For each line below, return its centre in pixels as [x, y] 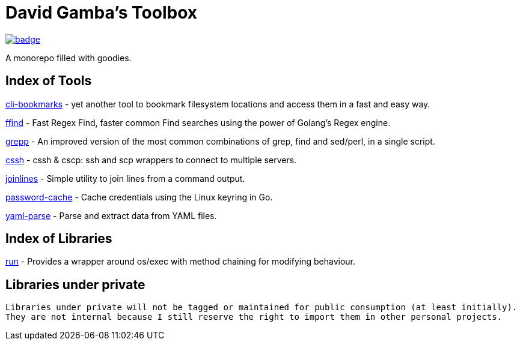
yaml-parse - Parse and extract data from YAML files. [111, 215]
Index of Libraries [59, 239]
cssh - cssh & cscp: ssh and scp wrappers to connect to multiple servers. [151, 160]
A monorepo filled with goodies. [69, 58]
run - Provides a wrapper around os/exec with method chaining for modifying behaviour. [180, 262]
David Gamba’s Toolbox [101, 13]
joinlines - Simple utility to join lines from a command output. [125, 178]
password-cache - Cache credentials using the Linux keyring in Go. [139, 197]
